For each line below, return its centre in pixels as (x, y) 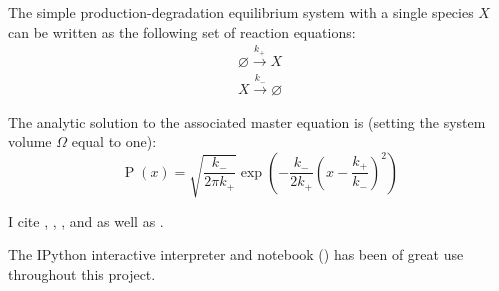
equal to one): (114, 141)
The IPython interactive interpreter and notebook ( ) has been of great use (236, 254)
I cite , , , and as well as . (86, 220)
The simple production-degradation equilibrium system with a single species (241, 12)
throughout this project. (82, 273)
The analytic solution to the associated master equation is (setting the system (247, 121)
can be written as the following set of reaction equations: (182, 31)
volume (30, 141)
